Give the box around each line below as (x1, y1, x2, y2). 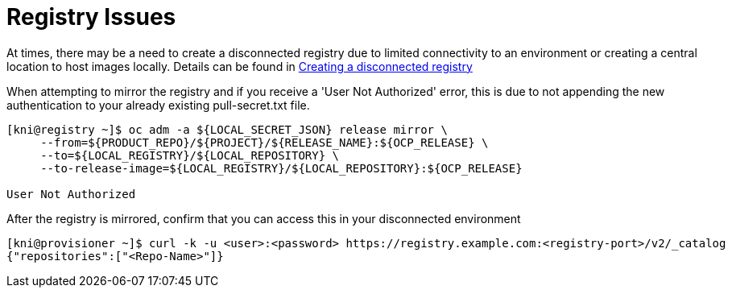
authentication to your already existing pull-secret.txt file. (6, 97, 310, 112)
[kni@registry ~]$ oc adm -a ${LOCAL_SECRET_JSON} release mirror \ (6, 122, 448, 136)
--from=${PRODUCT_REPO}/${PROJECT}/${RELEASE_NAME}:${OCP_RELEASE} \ (40, 135, 489, 149)
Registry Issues (6, 3, 176, 31)
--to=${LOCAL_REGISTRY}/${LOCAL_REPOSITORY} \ (40, 148, 340, 162)
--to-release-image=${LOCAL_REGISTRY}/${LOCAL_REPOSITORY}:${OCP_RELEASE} (40, 161, 523, 175)
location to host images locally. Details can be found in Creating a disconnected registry (6, 59, 473, 73)
